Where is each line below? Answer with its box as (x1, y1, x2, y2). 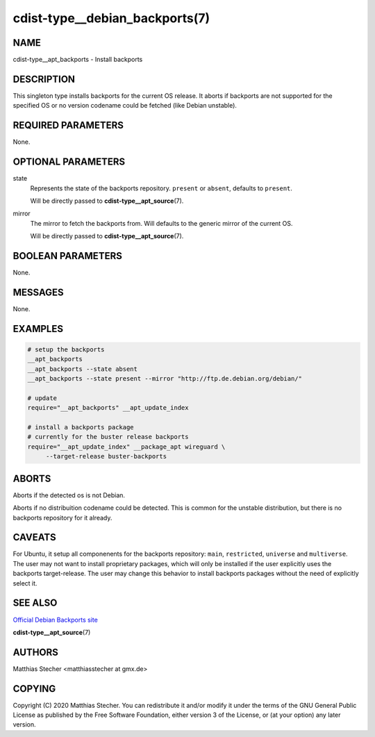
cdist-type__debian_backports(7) (12, 10, 210, 26)
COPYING (12, 683, 56, 695)
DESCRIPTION (12, 73, 76, 85)
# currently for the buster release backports (27, 433, 189, 441)
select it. (12, 579, 37, 587)
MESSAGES (12, 286, 64, 298)
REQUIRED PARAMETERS (12, 119, 124, 131)
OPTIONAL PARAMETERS (12, 156, 126, 168)
